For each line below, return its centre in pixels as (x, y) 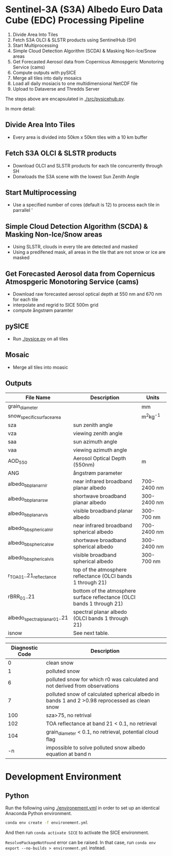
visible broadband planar (103, 510)
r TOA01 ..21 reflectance (32, 576)
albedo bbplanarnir (28, 484)
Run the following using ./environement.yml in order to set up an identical (82, 808)
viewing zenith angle (98, 433)
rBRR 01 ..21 (21, 597)
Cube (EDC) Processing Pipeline (75, 20)
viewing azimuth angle (100, 450)
